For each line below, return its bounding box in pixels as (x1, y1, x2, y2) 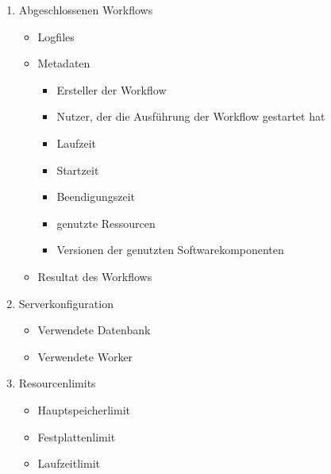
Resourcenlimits (18, 375, 96, 391)
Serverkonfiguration (18, 295, 114, 311)
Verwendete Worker (37, 348, 133, 364)
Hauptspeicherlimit (37, 401, 131, 418)
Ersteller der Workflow (56, 81, 167, 98)
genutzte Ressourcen (56, 214, 156, 231)
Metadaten (37, 55, 90, 71)
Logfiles (37, 28, 75, 44)
